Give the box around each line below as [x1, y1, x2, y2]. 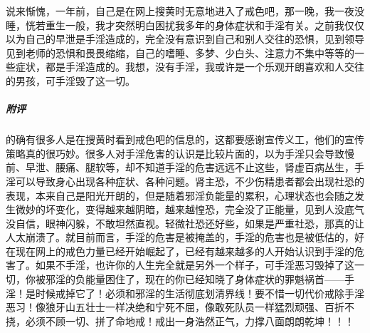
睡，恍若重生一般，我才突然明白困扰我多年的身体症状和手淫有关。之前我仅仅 [6, 17, 364, 32]
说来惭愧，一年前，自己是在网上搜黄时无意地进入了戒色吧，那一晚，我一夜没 [6, 4, 364, 18]
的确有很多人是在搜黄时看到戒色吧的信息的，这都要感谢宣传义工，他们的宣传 [6, 132, 364, 147]
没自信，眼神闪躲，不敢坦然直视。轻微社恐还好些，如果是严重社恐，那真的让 [6, 215, 364, 230]
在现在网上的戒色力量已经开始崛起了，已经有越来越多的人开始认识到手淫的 [6, 243, 354, 258]
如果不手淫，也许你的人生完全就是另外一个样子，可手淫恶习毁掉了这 [35, 257, 354, 272]
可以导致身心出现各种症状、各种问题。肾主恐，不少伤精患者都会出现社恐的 [15, 173, 364, 188]
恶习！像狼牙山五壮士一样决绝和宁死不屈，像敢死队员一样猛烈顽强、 [6, 299, 324, 314]
